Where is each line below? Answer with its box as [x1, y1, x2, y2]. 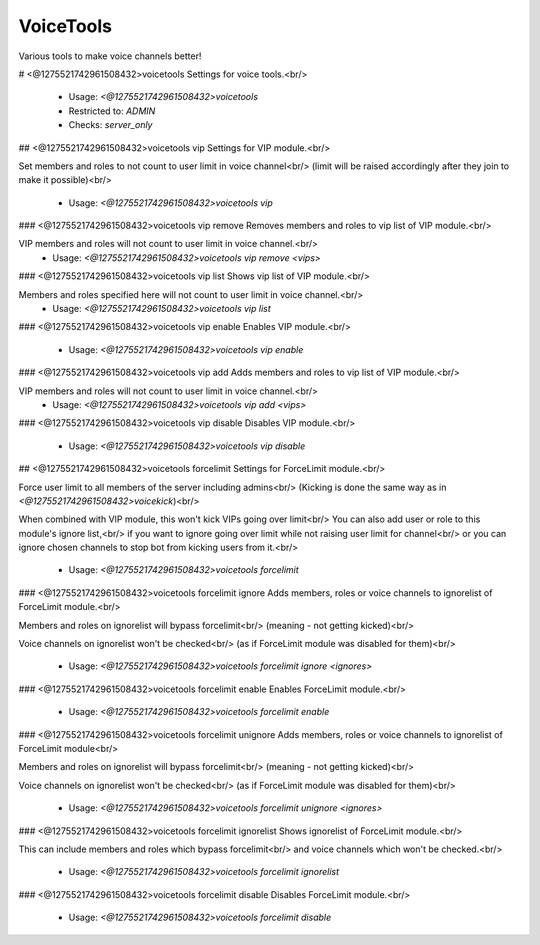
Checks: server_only [68, 119, 153, 131]
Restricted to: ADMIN [68, 105, 156, 117]
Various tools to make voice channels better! [18, 50, 202, 62]
